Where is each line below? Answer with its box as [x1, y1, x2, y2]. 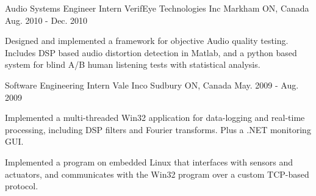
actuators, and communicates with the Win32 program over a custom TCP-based [5, 167, 309, 180]
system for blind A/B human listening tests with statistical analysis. [5, 58, 260, 71]
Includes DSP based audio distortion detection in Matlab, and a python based [5, 46, 297, 59]
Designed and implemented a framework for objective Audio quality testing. [5, 34, 289, 47]
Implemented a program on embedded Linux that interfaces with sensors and [5, 155, 293, 168]
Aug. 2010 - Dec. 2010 [5, 13, 88, 26]
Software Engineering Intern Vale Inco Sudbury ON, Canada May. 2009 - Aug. [5, 78, 299, 91]
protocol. [5, 180, 38, 192]
